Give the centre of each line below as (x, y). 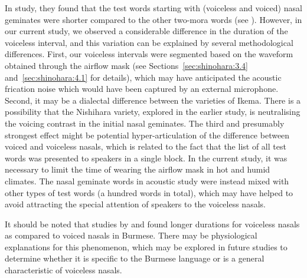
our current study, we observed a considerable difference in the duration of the (146, 31)
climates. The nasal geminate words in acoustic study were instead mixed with (147, 181)
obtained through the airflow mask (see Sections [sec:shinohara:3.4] (126, 65)
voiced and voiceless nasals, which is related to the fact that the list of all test (146, 146)
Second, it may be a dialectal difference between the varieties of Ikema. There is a (153, 100)
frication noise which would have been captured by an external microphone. (142, 89)
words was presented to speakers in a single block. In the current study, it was (146, 158)
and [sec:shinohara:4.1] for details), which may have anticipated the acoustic (143, 77)
